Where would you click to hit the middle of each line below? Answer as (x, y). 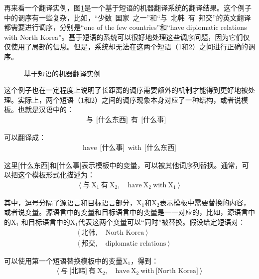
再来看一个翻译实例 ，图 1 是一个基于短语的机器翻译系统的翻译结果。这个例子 (128, 7)
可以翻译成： (25, 137)
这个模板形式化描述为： (56, 175)
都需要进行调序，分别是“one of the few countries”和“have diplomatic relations (126, 27)
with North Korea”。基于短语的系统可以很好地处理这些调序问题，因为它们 (124, 37)
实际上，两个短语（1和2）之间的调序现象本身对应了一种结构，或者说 (129, 99)
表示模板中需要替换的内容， (205, 202)
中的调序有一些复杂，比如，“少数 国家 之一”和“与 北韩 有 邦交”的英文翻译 (128, 17)
